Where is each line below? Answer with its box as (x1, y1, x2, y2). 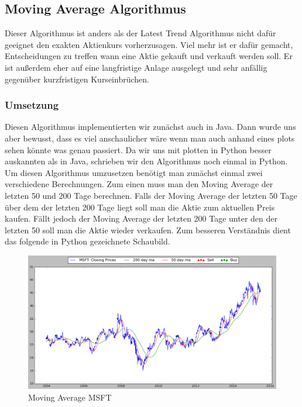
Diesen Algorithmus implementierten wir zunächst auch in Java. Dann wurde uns (5, 120, 296, 133)
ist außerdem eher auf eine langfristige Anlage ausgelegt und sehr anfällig (5, 61, 267, 73)
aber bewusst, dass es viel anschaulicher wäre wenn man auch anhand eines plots (5, 132, 295, 144)
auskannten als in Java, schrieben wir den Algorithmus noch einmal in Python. (5, 155, 288, 167)
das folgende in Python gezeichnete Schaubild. (5, 235, 170, 247)
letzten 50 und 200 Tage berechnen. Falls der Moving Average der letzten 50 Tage (5, 189, 297, 201)
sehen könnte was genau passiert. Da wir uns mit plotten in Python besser (5, 143, 272, 156)
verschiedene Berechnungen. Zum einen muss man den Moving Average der (5, 178, 273, 190)
